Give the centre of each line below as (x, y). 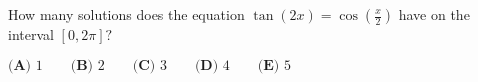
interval (31, 34)
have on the (434, 14)
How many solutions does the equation (126, 14)
